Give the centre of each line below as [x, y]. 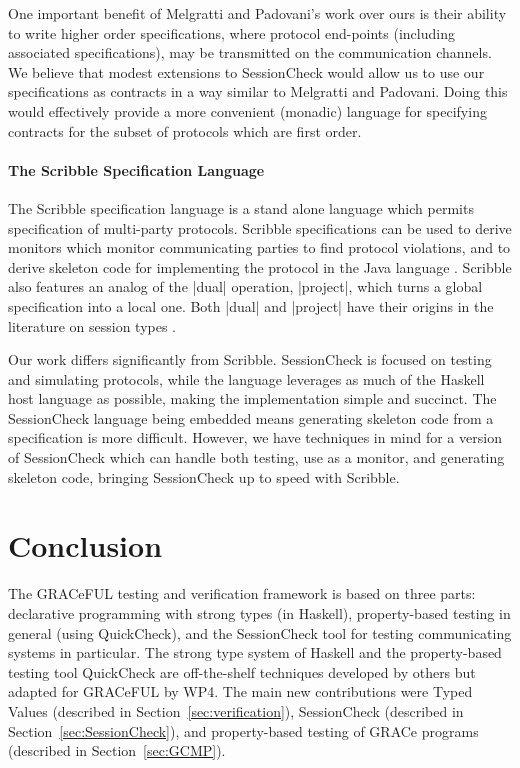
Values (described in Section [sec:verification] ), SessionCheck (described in [236, 710]
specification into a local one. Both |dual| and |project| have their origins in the [251, 305]
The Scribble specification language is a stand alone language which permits [241, 207]
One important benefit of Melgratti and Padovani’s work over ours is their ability [257, 13]
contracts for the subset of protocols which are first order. [185, 130]
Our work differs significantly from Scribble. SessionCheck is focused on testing [250, 359]
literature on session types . [92, 325]
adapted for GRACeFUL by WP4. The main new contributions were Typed [240, 691]
